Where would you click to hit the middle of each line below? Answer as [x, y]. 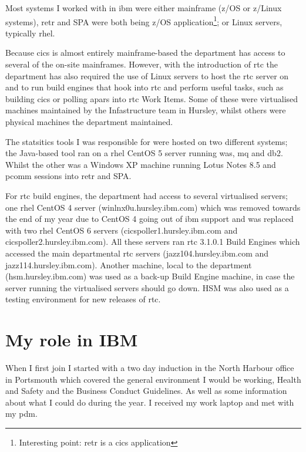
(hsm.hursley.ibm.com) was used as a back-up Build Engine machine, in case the [150, 276]
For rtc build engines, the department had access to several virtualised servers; [147, 195]
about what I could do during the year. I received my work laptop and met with [150, 402]
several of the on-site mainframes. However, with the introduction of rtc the [142, 64]
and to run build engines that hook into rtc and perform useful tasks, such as [144, 87]
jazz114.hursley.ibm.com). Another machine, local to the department [129, 264]
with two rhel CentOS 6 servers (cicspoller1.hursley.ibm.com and [122, 230]
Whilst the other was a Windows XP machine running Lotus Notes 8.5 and [141, 164]
